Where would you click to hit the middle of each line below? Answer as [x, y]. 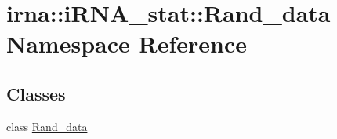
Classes [36, 93]
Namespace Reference [127, 44]
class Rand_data [47, 126]
